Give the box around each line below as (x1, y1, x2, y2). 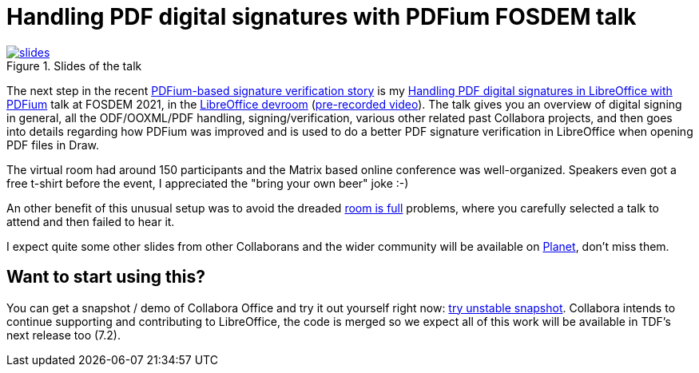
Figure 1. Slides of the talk (6, 58, 142, 73)
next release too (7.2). (6, 327, 121, 342)
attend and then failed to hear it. (6, 214, 175, 228)
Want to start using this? (6, 267, 206, 288)
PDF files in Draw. (6, 137, 99, 152)
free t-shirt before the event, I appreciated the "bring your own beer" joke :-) (6, 176, 409, 190)
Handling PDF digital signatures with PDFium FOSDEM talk (6, 3, 637, 30)
